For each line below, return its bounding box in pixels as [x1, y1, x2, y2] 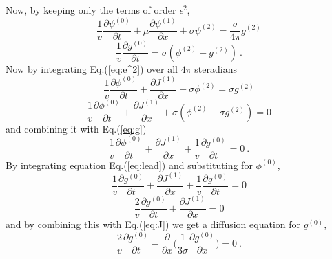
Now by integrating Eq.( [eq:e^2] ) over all [6, 61, 178, 76]
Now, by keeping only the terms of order [6, 3, 176, 16]
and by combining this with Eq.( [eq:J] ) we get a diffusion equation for [6, 217, 301, 232]
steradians [194, 61, 237, 76]
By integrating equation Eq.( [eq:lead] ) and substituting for [6, 157, 253, 172]
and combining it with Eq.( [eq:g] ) [6, 121, 147, 135]
